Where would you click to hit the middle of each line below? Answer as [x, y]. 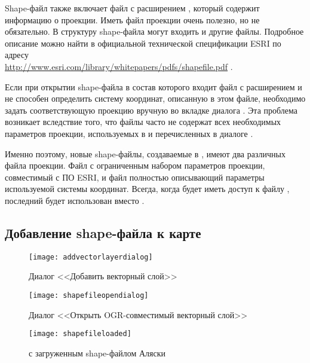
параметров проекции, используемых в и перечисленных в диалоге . [129, 133]
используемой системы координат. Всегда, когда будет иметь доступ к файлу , [147, 189]
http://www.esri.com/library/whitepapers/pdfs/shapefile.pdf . [119, 66]
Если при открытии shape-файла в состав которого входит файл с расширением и [154, 86]
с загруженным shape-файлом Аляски [97, 353]
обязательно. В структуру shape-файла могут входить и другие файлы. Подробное [154, 31]
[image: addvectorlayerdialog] [91, 257]
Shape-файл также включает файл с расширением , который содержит [132, 8]
